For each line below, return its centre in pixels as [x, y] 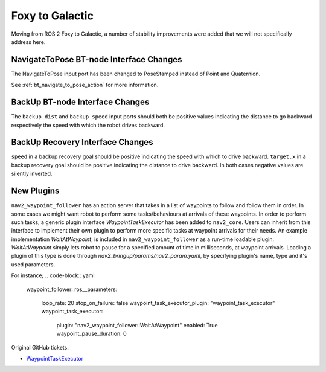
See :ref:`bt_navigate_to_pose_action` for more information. [85, 85]
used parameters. [33, 264]
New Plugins [35, 191]
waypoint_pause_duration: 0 [91, 334]
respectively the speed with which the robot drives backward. [88, 125]
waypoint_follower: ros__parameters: [72, 289]
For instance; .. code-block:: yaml [53, 275]
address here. [28, 42]
